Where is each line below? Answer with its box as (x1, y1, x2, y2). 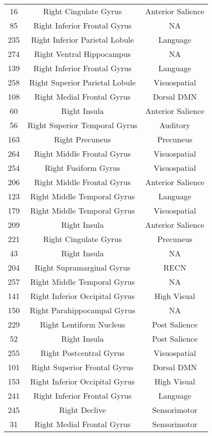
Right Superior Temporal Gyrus (28, 119, 138, 131)
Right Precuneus (54, 134, 111, 145)
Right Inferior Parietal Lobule (31, 34, 134, 45)
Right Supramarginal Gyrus (34, 262, 130, 273)
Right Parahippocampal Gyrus (30, 304, 135, 316)
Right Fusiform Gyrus (45, 162, 121, 173)
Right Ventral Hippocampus (34, 48, 131, 59)
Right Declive (59, 404, 106, 415)
